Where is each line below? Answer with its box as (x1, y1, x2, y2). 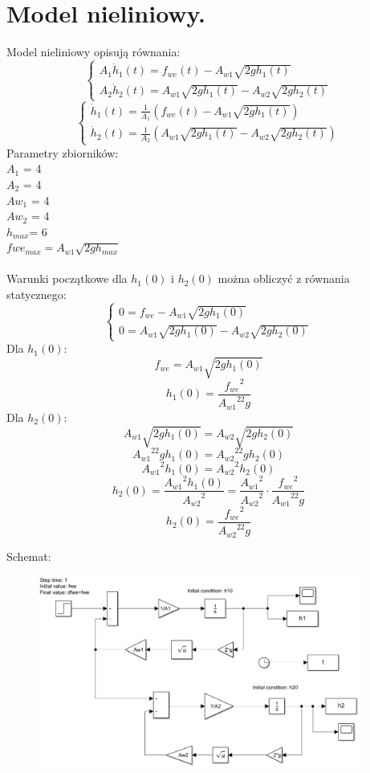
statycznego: (6, 286, 67, 303)
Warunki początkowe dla (6, 270, 128, 287)
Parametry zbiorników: (6, 144, 119, 161)
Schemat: (6, 547, 51, 564)
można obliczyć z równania (218, 270, 350, 287)
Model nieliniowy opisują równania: (6, 43, 181, 60)
